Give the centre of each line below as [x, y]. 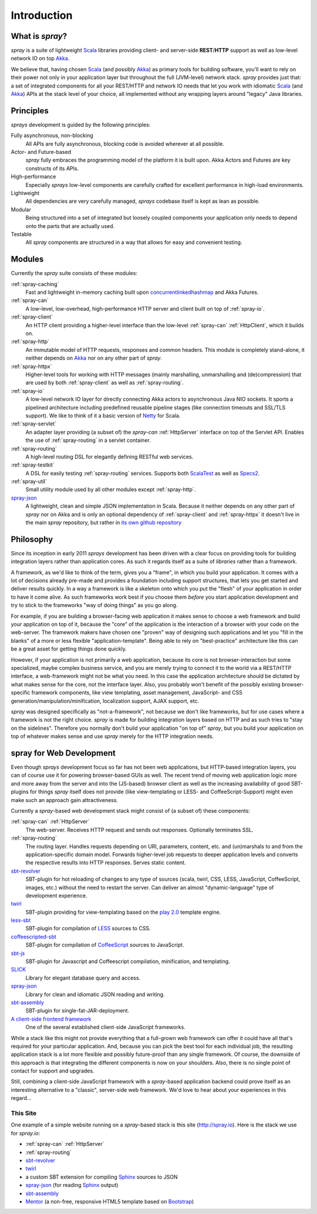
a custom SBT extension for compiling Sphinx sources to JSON [102, 1177]
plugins [20, 792]
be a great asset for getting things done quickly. [69, 649]
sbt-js [18, 953]
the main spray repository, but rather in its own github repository [104, 522]
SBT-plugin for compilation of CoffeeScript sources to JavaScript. [105, 945]
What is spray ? [39, 36]
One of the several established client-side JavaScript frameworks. [106, 1027]
